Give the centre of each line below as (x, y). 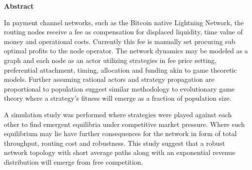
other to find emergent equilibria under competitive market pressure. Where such (125, 124)
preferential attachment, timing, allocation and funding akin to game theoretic (120, 70)
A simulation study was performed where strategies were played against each (118, 114)
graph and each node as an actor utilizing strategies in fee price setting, (110, 60)
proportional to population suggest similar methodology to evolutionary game (119, 88)
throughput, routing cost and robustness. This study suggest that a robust (115, 143)
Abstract (19, 6)
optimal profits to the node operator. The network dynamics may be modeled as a (126, 51)
